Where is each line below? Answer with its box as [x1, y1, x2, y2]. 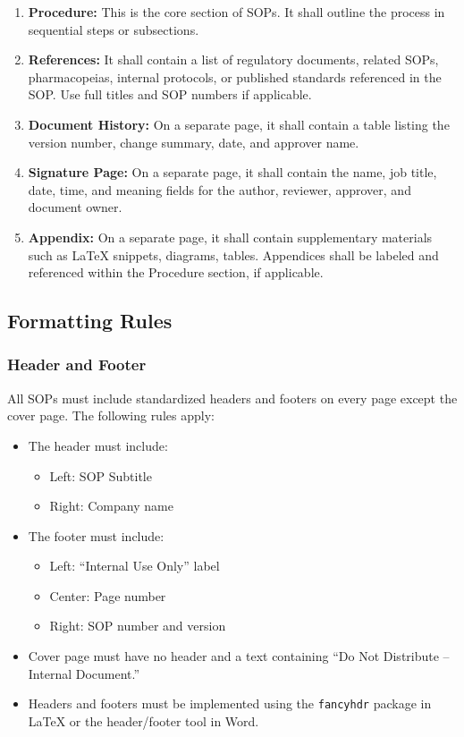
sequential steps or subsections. [28, 20, 199, 38]
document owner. [28, 198, 122, 216]
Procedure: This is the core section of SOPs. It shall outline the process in [28, 3, 445, 21]
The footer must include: [28, 526, 165, 545]
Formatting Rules [7, 307, 173, 335]
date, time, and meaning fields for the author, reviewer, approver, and [28, 180, 411, 199]
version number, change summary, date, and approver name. [28, 132, 359, 151]
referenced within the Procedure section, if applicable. [28, 263, 324, 282]
